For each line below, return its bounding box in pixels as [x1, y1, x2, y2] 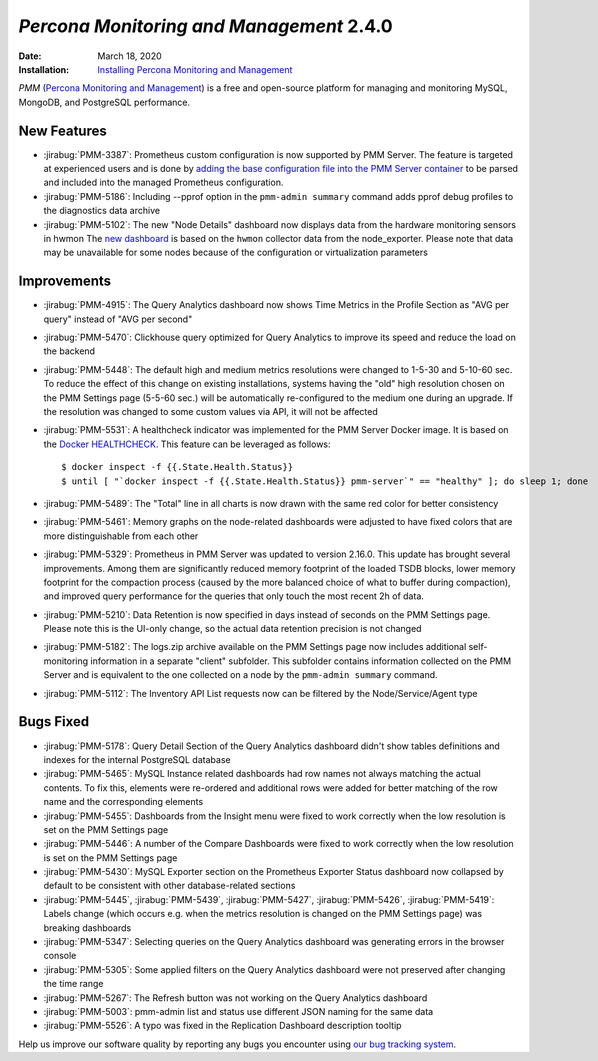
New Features [18, 122, 107, 139]
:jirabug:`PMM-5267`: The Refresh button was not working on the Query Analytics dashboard [43, 991, 428, 1004]
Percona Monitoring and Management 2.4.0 [18, 15, 394, 37]
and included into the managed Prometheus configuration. [43, 176, 284, 189]
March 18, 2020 [97, 50, 162, 62]
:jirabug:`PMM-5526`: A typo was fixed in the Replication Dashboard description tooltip [43, 1020, 402, 1032]
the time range [43, 978, 104, 990]
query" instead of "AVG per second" [43, 313, 193, 325]
